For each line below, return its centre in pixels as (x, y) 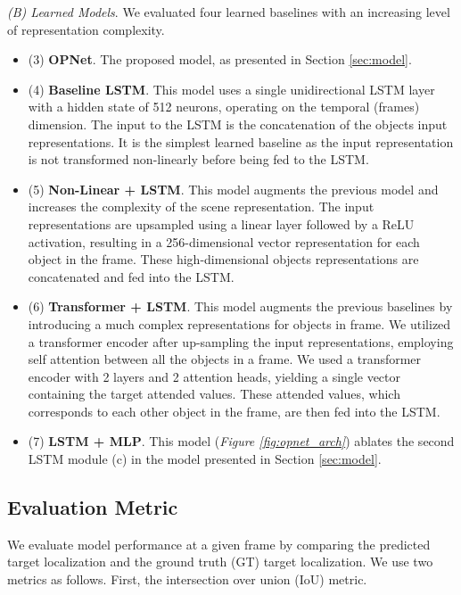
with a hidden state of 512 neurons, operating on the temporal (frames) (224, 107)
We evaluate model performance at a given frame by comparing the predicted (219, 544)
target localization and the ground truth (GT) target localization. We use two (220, 562)
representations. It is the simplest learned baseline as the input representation (241, 141)
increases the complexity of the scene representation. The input (201, 207)
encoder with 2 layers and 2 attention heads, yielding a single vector (214, 376)
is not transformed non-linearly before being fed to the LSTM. (198, 159)
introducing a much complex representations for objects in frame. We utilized (239, 323)
